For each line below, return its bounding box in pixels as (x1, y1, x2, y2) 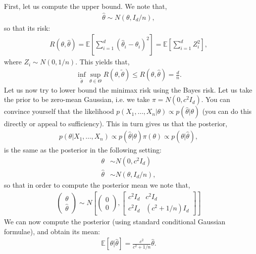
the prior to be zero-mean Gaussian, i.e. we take (4, 94, 150, 104)
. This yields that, (75, 56, 130, 67)
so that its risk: (4, 22, 51, 33)
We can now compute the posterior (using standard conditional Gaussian (4, 216, 226, 227)
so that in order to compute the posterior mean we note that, (4, 179, 190, 190)
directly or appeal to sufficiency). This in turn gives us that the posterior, (4, 118, 227, 129)
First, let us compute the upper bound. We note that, (4, 1, 167, 11)
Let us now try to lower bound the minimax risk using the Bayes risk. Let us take (4, 84, 253, 95)
